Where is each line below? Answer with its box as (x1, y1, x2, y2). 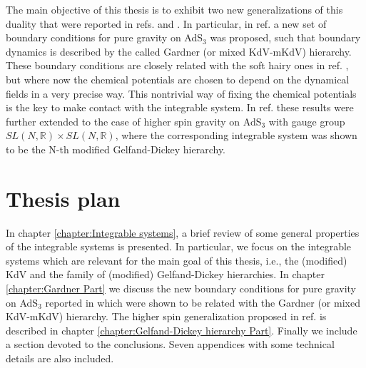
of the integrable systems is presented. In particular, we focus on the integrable (6, 239, 352, 254)
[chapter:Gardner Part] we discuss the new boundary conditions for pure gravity (6, 281, 356, 296)
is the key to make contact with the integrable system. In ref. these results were (6, 100, 354, 115)
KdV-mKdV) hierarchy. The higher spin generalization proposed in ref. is (6, 309, 327, 324)
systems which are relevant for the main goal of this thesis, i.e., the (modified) (6, 252, 347, 267)
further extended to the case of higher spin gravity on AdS (6, 113, 262, 128)
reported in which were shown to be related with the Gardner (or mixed (45, 295, 360, 310)
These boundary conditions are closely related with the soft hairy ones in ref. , (6, 58, 349, 73)
